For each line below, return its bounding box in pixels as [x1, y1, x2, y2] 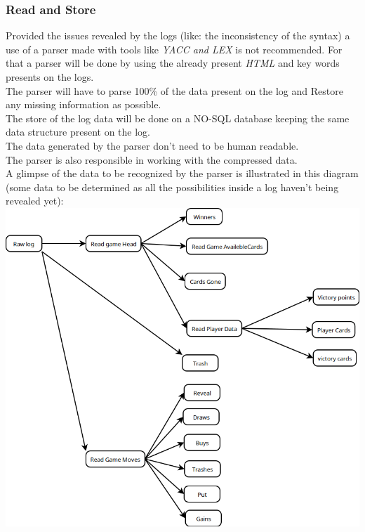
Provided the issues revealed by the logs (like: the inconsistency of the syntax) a [6, 28, 350, 43]
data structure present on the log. [6, 124, 150, 139]
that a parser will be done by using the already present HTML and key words [6, 56, 340, 70]
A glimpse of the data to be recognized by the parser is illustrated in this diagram [6, 166, 359, 181]
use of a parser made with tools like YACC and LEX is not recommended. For [6, 41, 343, 56]
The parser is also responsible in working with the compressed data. [6, 152, 298, 167]
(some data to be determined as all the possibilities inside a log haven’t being [6, 179, 339, 194]
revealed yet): [6, 193, 64, 208]
